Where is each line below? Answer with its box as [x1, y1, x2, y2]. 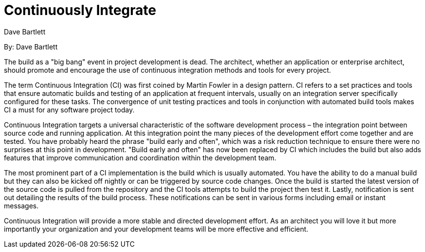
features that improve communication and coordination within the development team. [4, 153, 277, 162]
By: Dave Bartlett [4, 42, 58, 51]
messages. [4, 201, 39, 210]
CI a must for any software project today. [4, 105, 135, 114]
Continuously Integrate [4, 2, 157, 18]
